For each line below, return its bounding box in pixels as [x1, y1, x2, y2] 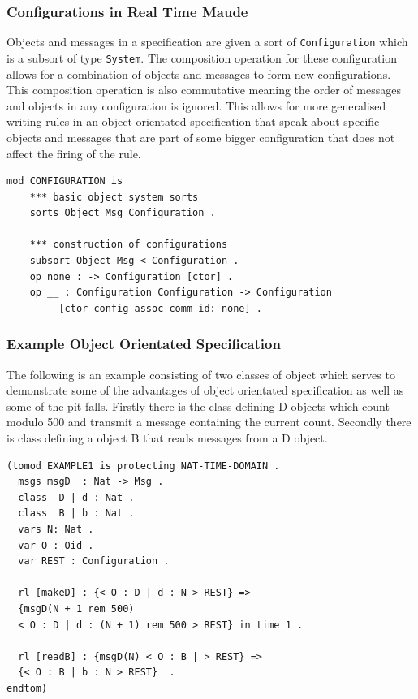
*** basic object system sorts [29, 191, 199, 203]
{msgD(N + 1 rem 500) [18, 602, 135, 615]
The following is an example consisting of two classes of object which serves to [6, 365, 395, 382]
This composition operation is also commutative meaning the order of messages [6, 81, 401, 98]
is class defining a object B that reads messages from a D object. [6, 429, 328, 447]
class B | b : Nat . [18, 507, 135, 520]
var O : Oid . [18, 539, 94, 551]
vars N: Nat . [18, 524, 94, 535]
